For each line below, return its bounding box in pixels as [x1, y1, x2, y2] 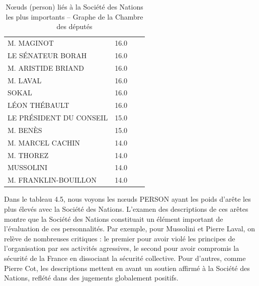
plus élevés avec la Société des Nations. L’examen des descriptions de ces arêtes [4, 204, 248, 214]
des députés [56, 21, 93, 32]
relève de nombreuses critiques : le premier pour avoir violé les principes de [4, 233, 235, 243]
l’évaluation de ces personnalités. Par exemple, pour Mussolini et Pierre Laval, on [4, 223, 255, 234]
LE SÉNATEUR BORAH [8, 50, 87, 60]
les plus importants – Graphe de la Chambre [6, 11, 143, 22]
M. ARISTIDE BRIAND [8, 62, 84, 73]
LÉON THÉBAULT [8, 100, 69, 110]
